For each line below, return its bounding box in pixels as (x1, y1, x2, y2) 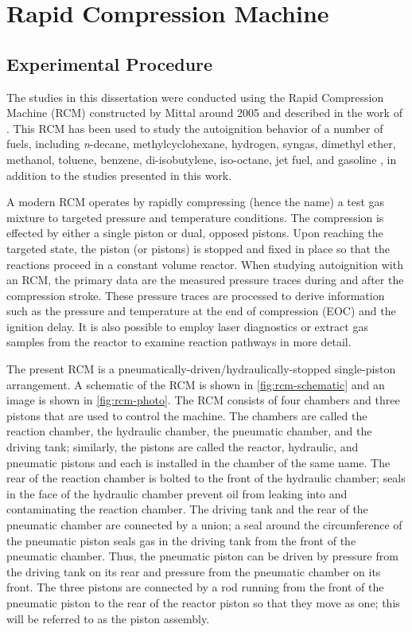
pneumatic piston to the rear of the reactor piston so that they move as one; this (6, 594, 400, 611)
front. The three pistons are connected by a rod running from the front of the (6, 579, 384, 595)
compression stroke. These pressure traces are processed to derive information (6, 287, 385, 303)
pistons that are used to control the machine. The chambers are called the (6, 407, 367, 423)
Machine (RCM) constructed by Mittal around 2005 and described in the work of (6, 104, 402, 121)
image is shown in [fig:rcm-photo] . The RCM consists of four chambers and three (6, 392, 400, 408)
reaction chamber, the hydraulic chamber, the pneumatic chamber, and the (6, 423, 372, 439)
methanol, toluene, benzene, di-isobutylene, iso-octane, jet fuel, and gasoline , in (6, 150, 397, 167)
